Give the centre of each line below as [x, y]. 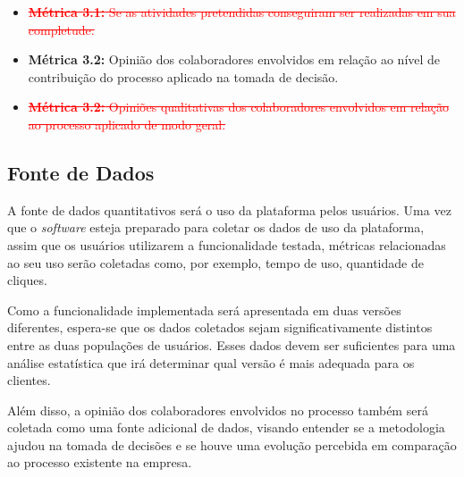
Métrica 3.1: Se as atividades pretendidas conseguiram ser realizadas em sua [242, 12]
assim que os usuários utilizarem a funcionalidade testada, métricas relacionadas [227, 244]
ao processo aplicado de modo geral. [127, 124]
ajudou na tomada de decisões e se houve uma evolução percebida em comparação [232, 444]
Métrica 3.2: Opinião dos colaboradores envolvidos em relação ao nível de [234, 59]
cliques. [27, 280]
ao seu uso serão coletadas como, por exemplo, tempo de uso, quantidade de [215, 262]
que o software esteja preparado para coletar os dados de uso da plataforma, [216, 227]
